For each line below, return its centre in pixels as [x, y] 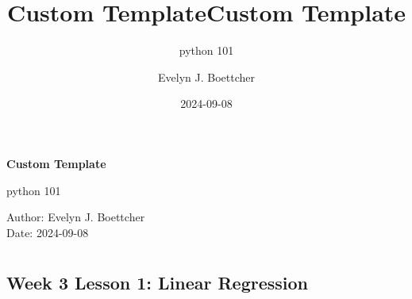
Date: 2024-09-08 [48, 232]
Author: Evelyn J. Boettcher [76, 217]
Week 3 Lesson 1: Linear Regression [158, 283]
